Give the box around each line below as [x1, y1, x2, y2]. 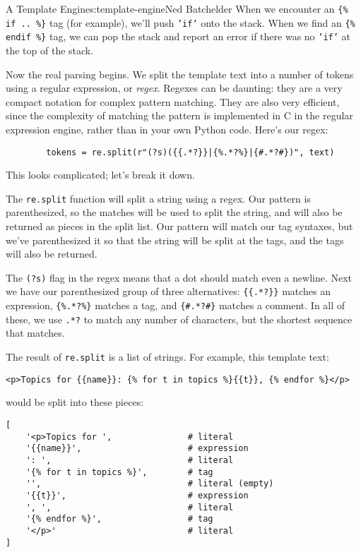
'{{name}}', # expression [25, 443, 249, 454]
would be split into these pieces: [6, 395, 144, 409]
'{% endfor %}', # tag [25, 514, 213, 524]
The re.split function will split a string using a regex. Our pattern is [6, 191, 311, 205]
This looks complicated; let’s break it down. [6, 167, 195, 182]
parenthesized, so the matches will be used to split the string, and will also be [6, 205, 343, 220]
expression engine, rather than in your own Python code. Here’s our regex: [6, 121, 329, 136]
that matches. [6, 325, 65, 340]
